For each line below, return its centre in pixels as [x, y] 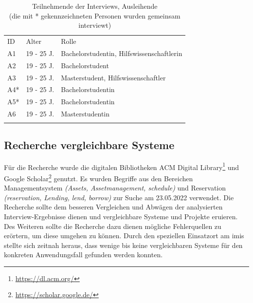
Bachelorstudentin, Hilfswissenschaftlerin [122, 53]
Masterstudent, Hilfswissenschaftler [113, 77]
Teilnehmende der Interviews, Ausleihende [95, 6]
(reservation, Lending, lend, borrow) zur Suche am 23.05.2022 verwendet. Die [119, 197]
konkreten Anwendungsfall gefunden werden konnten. [83, 255]
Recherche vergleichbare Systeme [89, 144]
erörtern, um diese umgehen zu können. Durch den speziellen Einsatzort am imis [124, 236]
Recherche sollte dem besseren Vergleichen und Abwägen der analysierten [113, 207]
